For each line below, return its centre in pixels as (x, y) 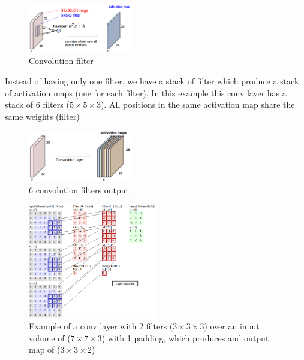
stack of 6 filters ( (37, 105)
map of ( (45, 350)
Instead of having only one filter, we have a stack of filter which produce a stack (152, 81)
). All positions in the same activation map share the (198, 105)
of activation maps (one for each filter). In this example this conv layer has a (146, 93)
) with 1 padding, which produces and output (185, 338)
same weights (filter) (42, 116)
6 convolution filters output (79, 190)
